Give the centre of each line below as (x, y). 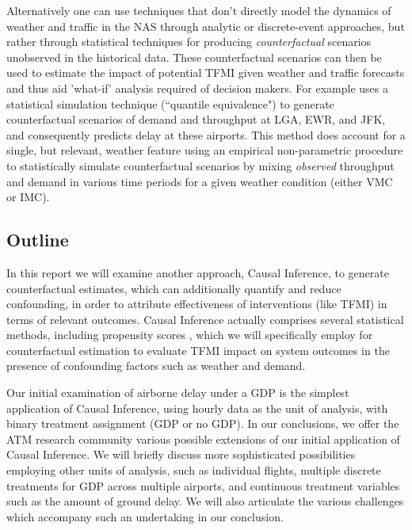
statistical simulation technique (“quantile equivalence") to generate (170, 103)
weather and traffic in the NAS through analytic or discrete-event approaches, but (206, 26)
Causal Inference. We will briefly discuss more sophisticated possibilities (181, 454)
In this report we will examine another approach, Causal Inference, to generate (198, 272)
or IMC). (28, 197)
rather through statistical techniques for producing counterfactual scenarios (189, 42)
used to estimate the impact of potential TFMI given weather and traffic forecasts (206, 72)
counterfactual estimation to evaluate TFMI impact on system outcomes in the (198, 350)
